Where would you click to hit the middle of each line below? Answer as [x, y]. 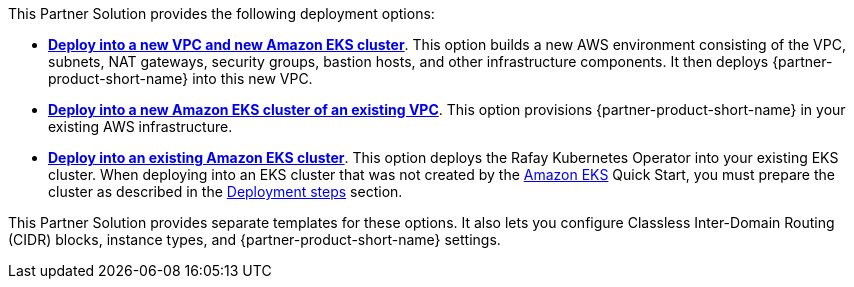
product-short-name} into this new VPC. [180, 78]
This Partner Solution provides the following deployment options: [221, 13]
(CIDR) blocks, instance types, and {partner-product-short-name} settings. [254, 239]
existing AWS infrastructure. [140, 126]
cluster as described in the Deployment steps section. [225, 191]
